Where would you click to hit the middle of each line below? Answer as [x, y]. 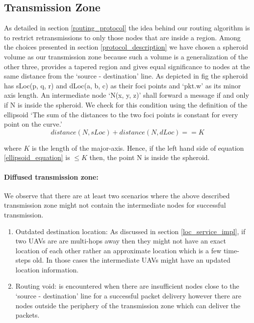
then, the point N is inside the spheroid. [150, 157]
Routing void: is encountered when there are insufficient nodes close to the [127, 286]
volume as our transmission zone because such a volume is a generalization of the [126, 56]
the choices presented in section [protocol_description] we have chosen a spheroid [126, 47]
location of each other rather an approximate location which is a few [118, 250]
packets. [27, 315]
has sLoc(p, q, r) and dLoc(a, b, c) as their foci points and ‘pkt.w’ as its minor [123, 85]
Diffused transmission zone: [51, 176]
